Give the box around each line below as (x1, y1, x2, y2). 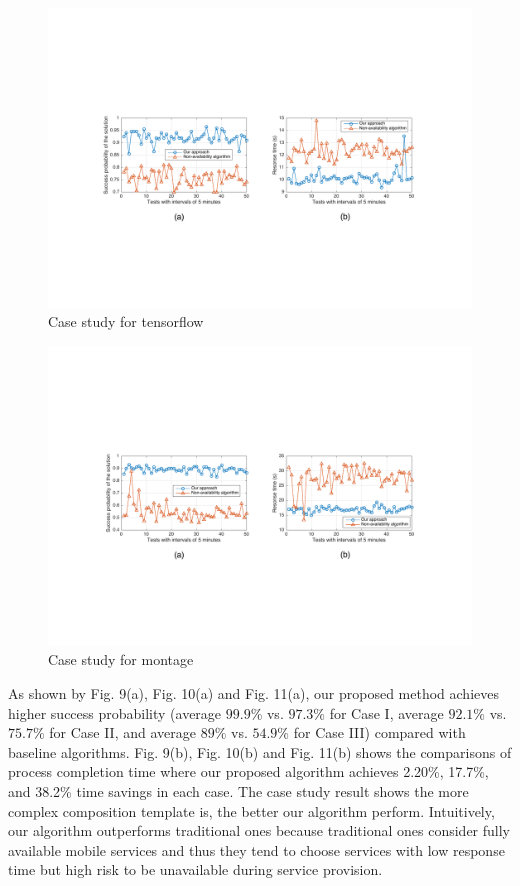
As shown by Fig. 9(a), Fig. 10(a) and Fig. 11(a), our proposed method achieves (8, 682, 499, 703)
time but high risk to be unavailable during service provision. (8, 859, 383, 880)
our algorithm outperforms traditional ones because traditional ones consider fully (8, 820, 510, 841)
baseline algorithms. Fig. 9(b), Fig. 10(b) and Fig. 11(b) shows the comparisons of (8, 741, 512, 762)
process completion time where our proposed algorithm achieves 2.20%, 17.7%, (8, 761, 489, 782)
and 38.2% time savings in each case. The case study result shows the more (8, 780, 469, 801)
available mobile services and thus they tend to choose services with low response (8, 839, 505, 860)
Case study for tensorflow (48, 311, 204, 332)
